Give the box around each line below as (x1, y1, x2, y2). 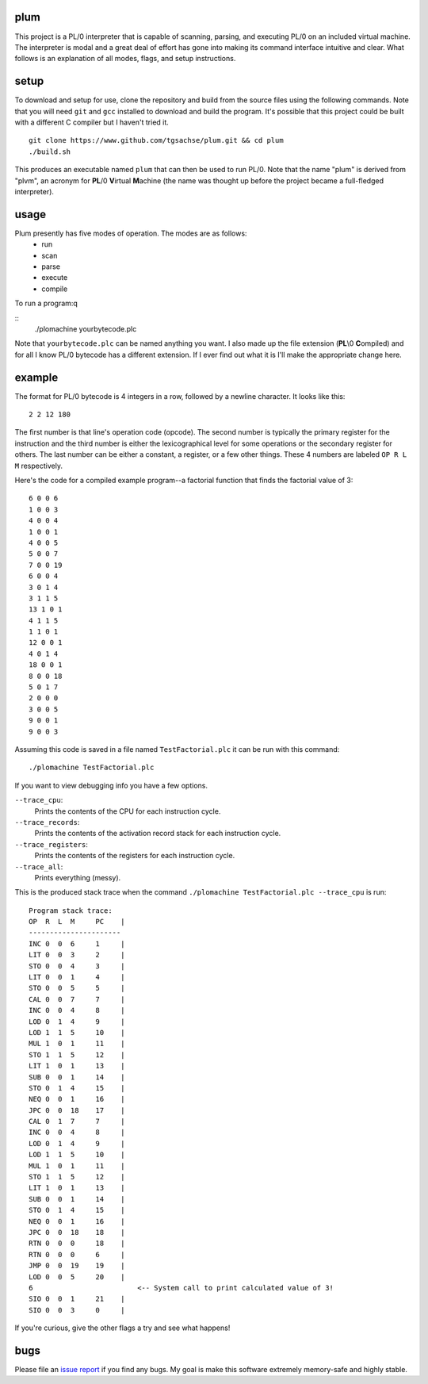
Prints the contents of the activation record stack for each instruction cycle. (34, 829, 281, 838)
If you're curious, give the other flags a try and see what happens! (14, 1323, 231, 1332)
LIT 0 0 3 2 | (29, 950, 125, 960)
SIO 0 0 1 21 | (29, 1294, 125, 1304)
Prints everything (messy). (34, 872, 121, 882)
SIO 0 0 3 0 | (29, 1305, 125, 1314)
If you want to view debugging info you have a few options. (14, 780, 208, 790)
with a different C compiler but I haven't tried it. (14, 117, 170, 127)
